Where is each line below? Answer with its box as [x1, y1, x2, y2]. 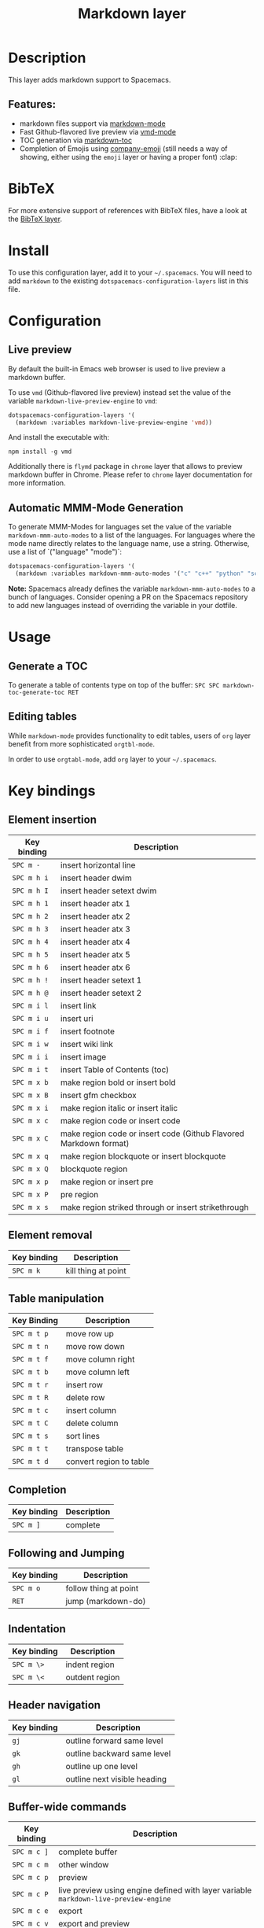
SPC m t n [12, 1342, 49, 1351]
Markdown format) [60, 1137, 130, 1148]
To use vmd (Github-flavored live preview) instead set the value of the [8, 387, 232, 397]
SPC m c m [12, 1860, 49, 1869]
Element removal [8, 1229, 93, 1242]
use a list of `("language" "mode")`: [8, 547, 123, 557]
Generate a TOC [8, 659, 88, 673]
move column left [65, 1366, 130, 1377]
